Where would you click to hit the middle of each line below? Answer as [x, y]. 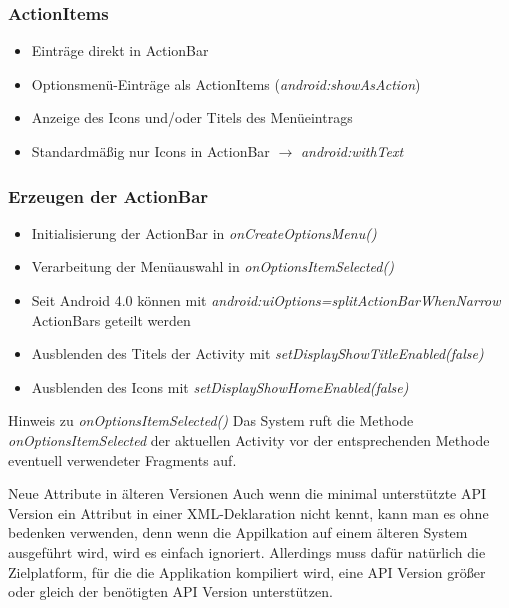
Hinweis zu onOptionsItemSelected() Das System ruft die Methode [211, 420]
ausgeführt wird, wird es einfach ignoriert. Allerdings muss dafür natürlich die [247, 551]
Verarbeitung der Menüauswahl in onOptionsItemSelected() [212, 266]
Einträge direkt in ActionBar [120, 50]
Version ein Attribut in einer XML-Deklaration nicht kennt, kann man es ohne [248, 512]
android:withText [352, 151]
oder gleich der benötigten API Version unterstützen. [170, 591]
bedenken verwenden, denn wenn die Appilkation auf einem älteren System [238, 532]
